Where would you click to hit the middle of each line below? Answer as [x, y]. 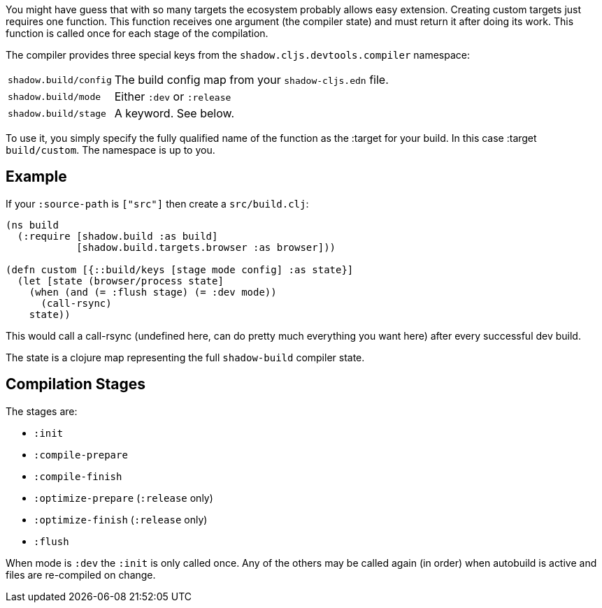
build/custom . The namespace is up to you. [110, 150]
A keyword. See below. [174, 113]
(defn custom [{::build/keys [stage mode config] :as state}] [180, 269]
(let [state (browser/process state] [120, 281]
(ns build [32, 225]
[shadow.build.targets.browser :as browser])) [206, 247]
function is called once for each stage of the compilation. [137, 33]
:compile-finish [78, 476]
